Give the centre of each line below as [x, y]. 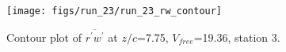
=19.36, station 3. [237, 37]
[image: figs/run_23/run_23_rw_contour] [114, 11]
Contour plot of [44, 37]
